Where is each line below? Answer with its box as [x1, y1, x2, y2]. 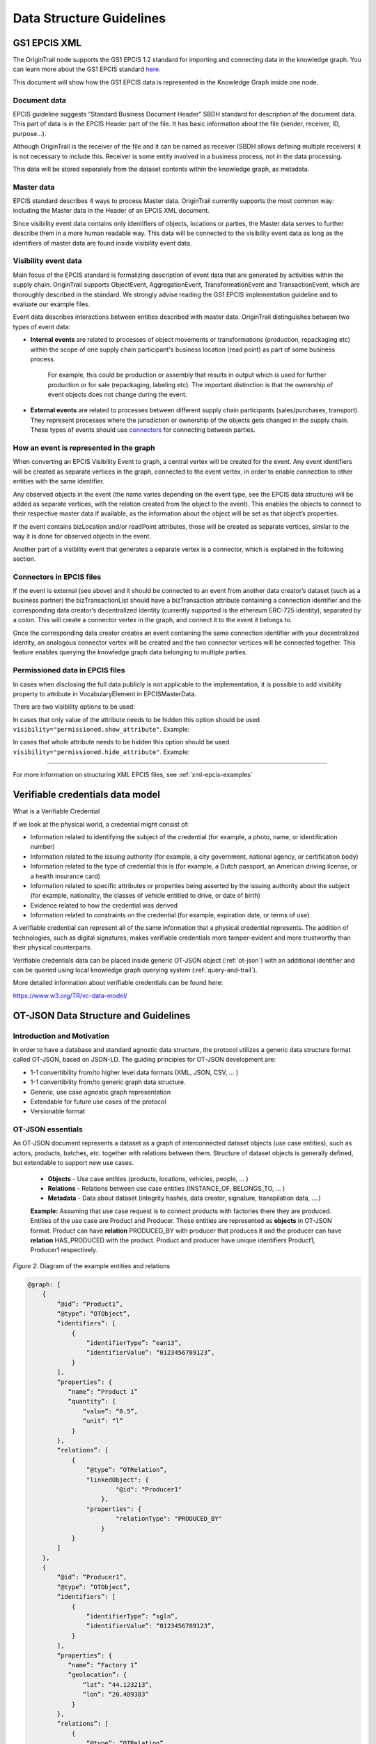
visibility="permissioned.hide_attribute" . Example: [13, 747, 190, 756]
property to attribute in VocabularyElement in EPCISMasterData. [13, 689, 196, 698]
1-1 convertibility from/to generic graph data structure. [30, 1078, 186, 1086]
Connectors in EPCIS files [13, 572, 102, 582]
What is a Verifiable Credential [13, 807, 100, 815]
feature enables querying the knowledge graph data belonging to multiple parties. [13, 648, 248, 656]
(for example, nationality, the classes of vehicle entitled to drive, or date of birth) [30, 892, 261, 900]
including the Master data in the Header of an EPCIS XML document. [13, 206, 210, 215]
